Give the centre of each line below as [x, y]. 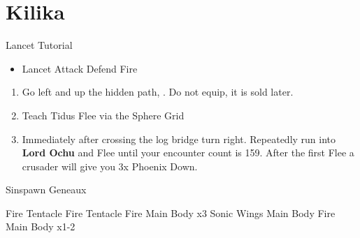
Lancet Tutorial [39, 45]
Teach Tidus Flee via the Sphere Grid [103, 115]
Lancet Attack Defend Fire [80, 68]
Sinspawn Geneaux [46, 189]
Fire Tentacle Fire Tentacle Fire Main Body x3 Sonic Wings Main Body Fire [171, 213]
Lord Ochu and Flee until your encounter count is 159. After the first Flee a [188, 153]
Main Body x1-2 [41, 226]
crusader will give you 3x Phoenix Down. [110, 166]
